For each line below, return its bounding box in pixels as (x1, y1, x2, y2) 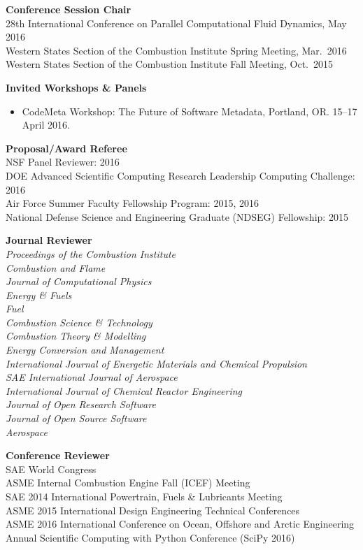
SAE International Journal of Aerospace (6, 370, 178, 384)
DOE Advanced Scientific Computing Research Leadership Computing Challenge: (6, 168, 355, 182)
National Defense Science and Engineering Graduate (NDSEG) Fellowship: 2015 (6, 209, 348, 224)
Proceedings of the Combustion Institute (6, 246, 176, 261)
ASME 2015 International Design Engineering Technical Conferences (6, 502, 300, 517)
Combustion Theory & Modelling (6, 328, 146, 343)
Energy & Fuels (6, 287, 72, 302)
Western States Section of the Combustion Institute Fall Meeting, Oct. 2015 (6, 57, 333, 71)
